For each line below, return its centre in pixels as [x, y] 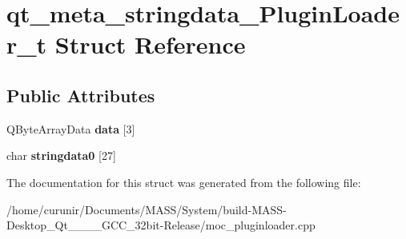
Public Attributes [81, 95]
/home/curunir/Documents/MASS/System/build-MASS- [147, 209]
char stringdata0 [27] [61, 155]
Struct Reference [150, 44]
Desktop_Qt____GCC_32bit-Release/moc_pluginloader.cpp [161, 225]
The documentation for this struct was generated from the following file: [184, 182]
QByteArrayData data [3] [71, 128]
